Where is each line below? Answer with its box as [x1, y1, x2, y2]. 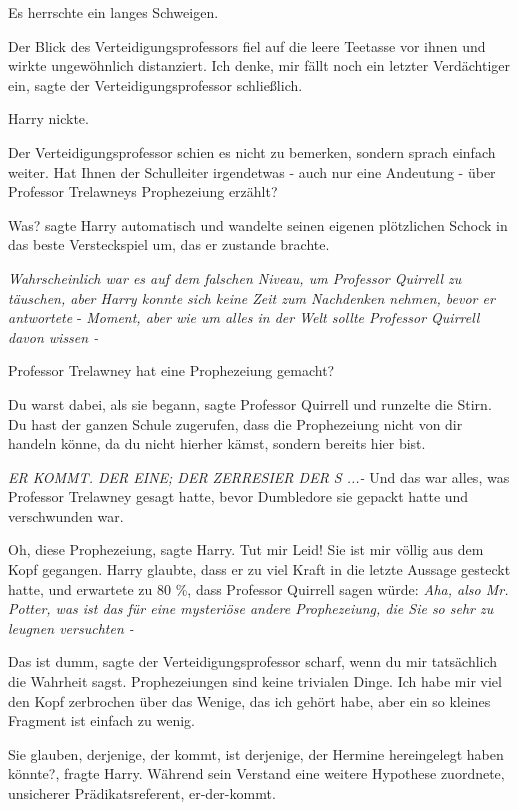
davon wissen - [8, 326, 99, 347]
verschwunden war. [8, 505, 124, 526]
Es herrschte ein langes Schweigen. [8, 2, 219, 22]
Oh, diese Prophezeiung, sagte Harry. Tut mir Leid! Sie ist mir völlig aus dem [8, 539, 484, 560]
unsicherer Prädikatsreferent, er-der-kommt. [8, 783, 276, 803]
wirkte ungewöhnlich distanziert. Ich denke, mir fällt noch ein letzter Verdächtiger [8, 55, 510, 76]
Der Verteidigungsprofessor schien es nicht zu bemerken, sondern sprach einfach [8, 141, 496, 162]
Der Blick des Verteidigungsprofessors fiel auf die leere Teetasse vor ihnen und [8, 35, 486, 56]
